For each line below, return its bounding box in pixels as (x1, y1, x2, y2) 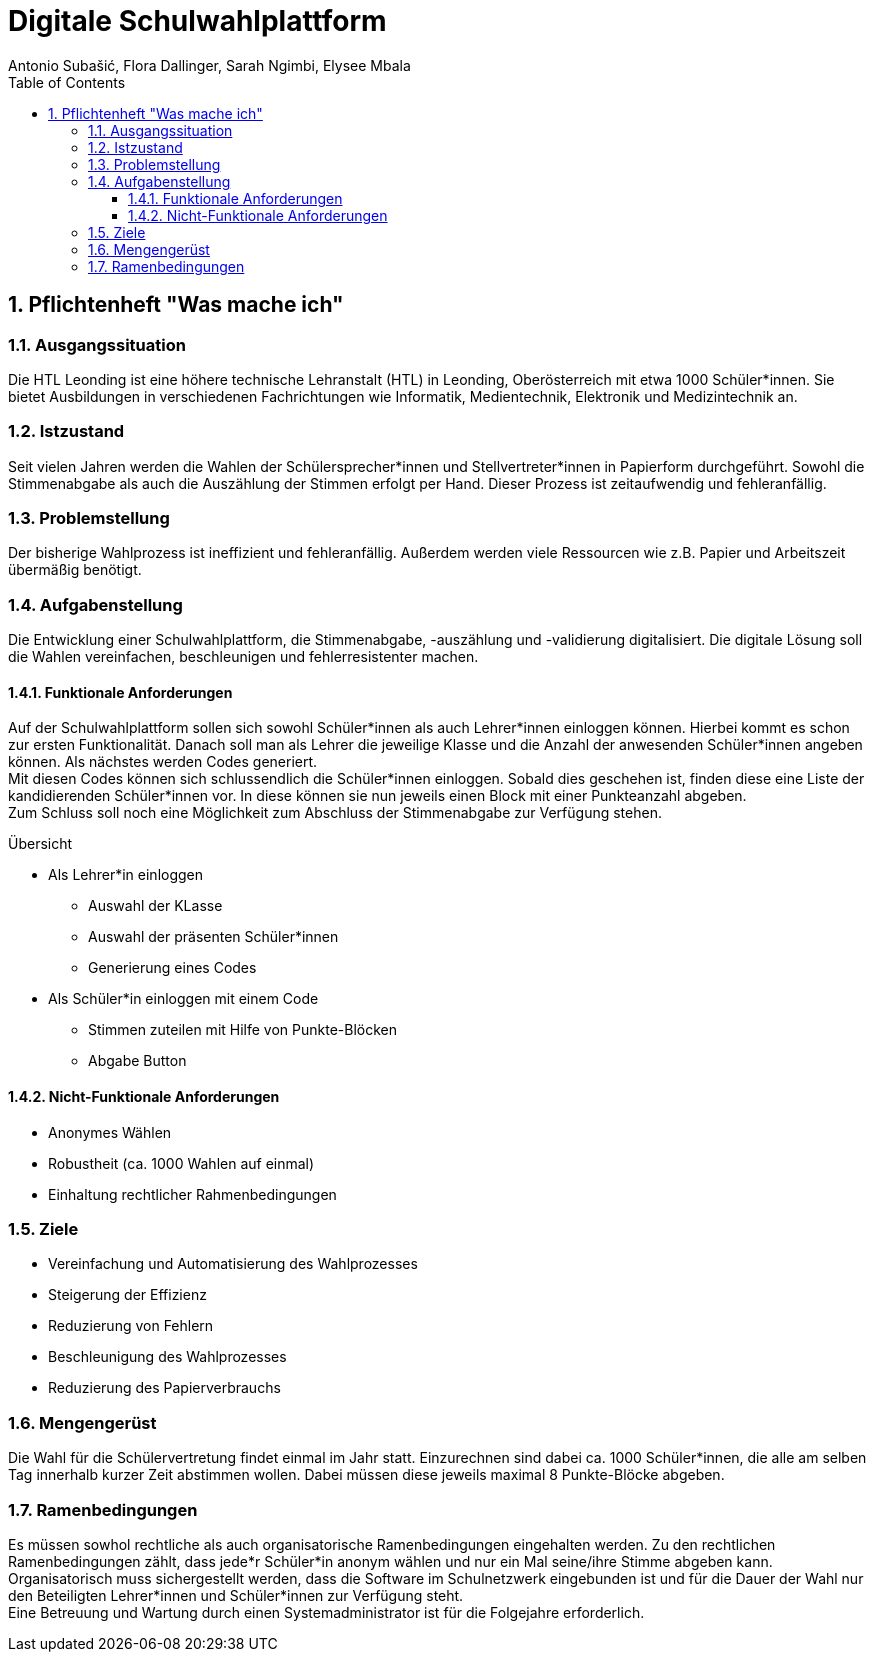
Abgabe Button (88, 1052, 187, 1070)
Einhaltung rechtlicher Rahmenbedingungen (48, 1185, 337, 1203)
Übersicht (8, 835, 73, 853)
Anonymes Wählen (48, 1123, 172, 1141)
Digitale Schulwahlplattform (8, 4, 387, 38)
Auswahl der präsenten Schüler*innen (88, 928, 339, 946)
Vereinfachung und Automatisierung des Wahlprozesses (48, 1255, 418, 1273)
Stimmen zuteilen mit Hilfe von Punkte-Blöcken (88, 1021, 398, 1039)
